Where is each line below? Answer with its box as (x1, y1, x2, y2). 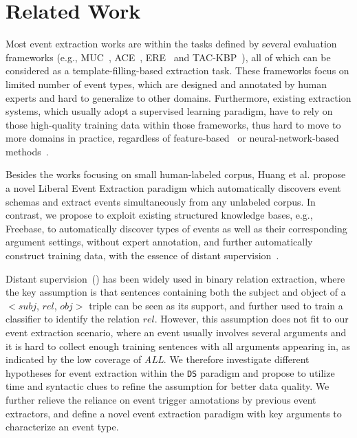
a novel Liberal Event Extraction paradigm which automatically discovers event (6, 181, 341, 195)
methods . (6, 144, 49, 158)
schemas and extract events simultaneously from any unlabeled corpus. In (6, 194, 316, 208)
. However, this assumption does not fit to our (154, 311, 349, 326)
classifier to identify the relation (6, 311, 140, 326)
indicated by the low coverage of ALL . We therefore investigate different (6, 352, 310, 366)
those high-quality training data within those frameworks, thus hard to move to (6, 117, 341, 131)
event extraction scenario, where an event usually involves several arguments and (6, 325, 347, 339)
